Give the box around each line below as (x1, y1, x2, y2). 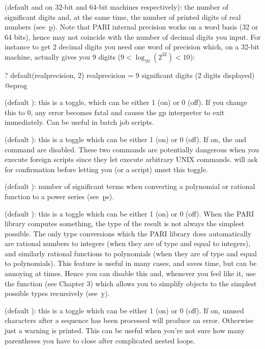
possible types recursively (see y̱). (5, 288, 110, 299)
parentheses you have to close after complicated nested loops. (5, 335, 195, 345)
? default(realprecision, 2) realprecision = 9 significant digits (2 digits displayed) (5, 69, 255, 80)
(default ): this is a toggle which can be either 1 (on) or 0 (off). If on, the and (5, 133, 247, 144)
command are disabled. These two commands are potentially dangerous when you (5, 144, 259, 154)
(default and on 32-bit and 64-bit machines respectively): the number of (5, 2, 228, 12)
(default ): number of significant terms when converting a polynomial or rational (5, 181, 255, 192)
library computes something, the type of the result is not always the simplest (5, 218, 245, 229)
